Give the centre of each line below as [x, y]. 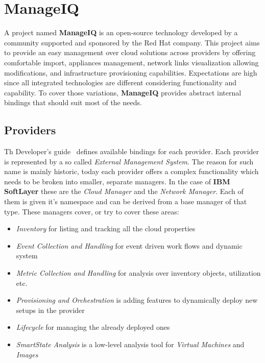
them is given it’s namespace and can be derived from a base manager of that [126, 201]
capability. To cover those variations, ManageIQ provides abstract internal [123, 92]
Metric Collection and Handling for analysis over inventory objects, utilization [138, 273]
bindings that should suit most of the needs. [73, 102]
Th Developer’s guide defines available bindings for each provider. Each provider [132, 151]
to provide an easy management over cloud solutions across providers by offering [130, 52]
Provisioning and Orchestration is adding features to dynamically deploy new [137, 300]
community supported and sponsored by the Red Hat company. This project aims [132, 42]
